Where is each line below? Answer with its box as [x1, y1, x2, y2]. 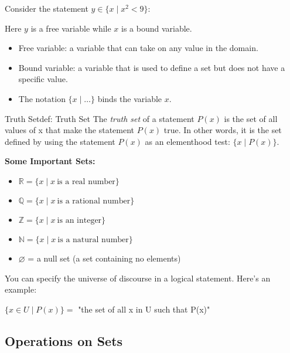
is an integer [57, 216, 102, 225]
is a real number [57, 177, 115, 186]
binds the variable [97, 92, 162, 104]
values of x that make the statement [5, 124, 135, 136]
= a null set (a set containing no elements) [28, 252, 181, 264]
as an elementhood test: [145, 135, 230, 147]
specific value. [18, 73, 68, 85]
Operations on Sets [5, 331, 123, 349]
